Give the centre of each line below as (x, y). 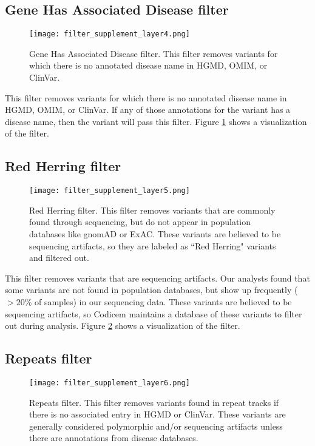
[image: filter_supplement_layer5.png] (110, 191)
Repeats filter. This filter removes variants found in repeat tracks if (154, 402)
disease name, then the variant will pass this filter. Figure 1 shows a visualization (156, 121)
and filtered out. (59, 258)
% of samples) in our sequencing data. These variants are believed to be (158, 302)
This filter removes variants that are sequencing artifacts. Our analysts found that (157, 278)
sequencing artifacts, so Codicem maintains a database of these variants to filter (154, 313)
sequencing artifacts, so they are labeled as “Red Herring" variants (153, 245)
